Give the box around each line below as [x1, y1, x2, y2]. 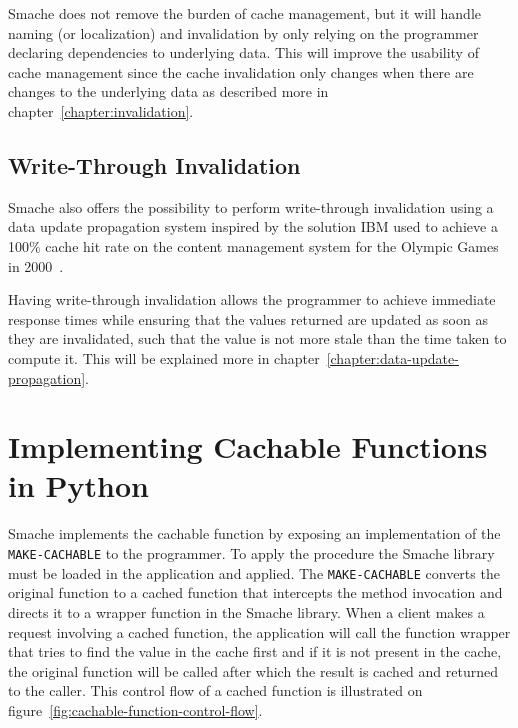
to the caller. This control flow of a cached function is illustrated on [8, 680, 423, 701]
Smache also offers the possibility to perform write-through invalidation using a [8, 196, 494, 217]
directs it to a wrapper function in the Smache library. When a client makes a [8, 601, 485, 622]
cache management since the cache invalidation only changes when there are [8, 61, 474, 82]
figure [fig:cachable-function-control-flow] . [8, 699, 263, 720]
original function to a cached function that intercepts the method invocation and [8, 582, 503, 603]
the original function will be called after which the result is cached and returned [8, 660, 498, 681]
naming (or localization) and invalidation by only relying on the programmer [8, 22, 479, 43]
